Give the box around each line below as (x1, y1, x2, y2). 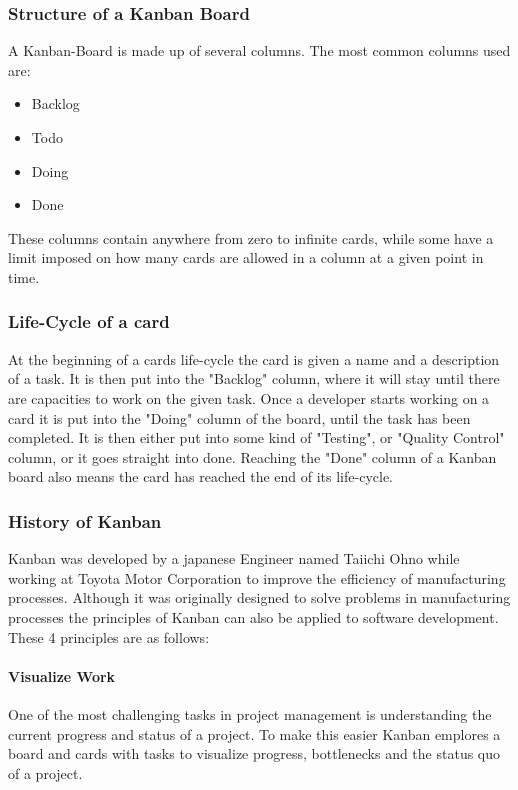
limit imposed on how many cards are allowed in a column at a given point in (8, 247, 484, 268)
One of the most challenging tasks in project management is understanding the (8, 703, 492, 724)
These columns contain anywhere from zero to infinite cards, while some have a (8, 227, 494, 248)
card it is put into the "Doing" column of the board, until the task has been (8, 407, 471, 428)
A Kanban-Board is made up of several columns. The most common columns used (8, 40, 511, 61)
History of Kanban (8, 508, 162, 533)
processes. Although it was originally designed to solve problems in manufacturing (8, 587, 511, 608)
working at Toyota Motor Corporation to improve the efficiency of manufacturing (8, 567, 506, 588)
